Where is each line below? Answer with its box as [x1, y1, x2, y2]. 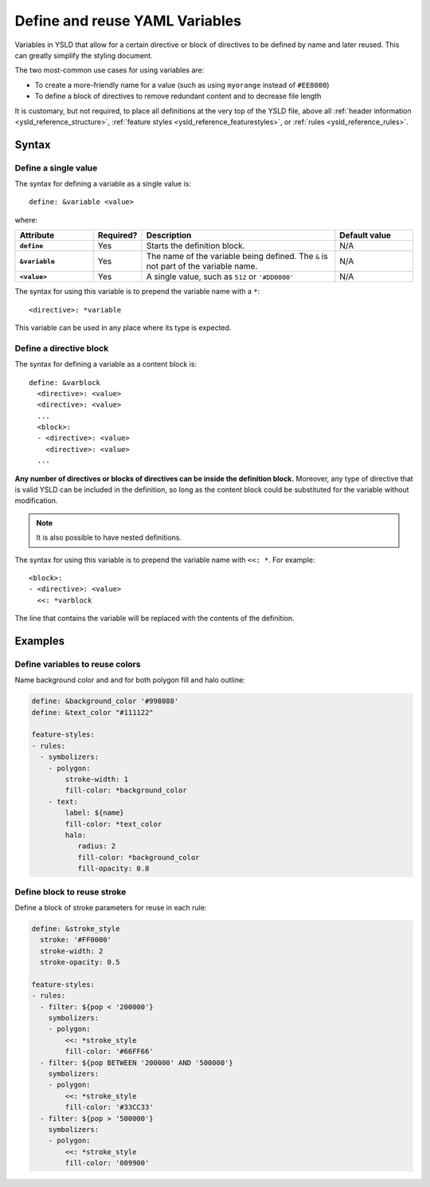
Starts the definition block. [146, 240, 246, 251]
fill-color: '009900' [64, 1158, 150, 1168]
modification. [14, 496, 58, 505]
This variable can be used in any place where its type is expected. [14, 323, 232, 332]
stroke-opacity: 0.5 [40, 957, 120, 967]
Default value [339, 230, 392, 241]
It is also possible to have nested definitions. [36, 533, 182, 542]
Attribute [19, 230, 55, 241]
